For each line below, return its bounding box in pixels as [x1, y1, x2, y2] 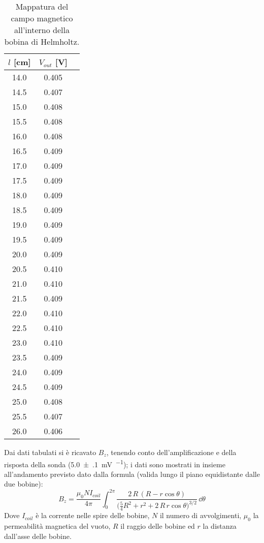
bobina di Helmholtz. [4, 36, 80, 47]
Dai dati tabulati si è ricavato [4, 447, 96, 457]
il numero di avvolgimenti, [159, 510, 242, 521]
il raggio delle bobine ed [120, 521, 195, 531]
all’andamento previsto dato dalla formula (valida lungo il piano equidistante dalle [4, 468, 260, 479]
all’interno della [14, 24, 70, 36]
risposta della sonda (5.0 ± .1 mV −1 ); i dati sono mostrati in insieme [4, 457, 225, 469]
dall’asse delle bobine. [4, 530, 72, 541]
